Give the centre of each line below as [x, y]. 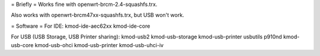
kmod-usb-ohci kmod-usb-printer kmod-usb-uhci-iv [99, 45]
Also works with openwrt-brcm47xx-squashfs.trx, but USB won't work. [97, 15]
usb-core [22, 45]
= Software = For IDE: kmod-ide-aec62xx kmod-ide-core [81, 26]
